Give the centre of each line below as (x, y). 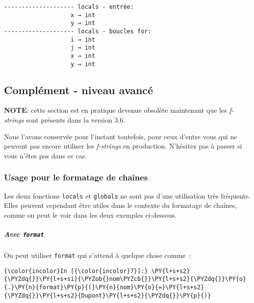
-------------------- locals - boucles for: (78, 31)
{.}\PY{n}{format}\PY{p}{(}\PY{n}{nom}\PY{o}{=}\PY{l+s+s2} (104, 288)
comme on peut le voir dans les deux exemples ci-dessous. (90, 215)
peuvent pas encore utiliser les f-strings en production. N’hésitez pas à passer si (123, 146)
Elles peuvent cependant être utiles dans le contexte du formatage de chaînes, (120, 205)
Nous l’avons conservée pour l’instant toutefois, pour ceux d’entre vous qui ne (121, 136)
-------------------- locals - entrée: (69, 7)
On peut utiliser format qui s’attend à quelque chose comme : (98, 255)
